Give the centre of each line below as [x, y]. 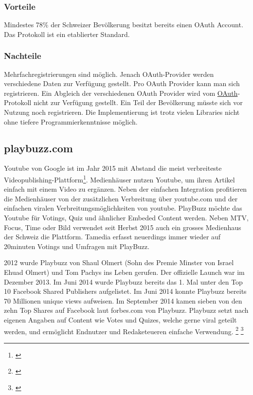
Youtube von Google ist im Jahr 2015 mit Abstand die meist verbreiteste [113, 168]
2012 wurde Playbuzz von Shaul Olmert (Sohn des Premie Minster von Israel [119, 262]
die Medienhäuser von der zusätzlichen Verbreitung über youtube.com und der [121, 198]
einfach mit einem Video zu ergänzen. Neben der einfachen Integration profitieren [126, 189]
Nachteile [23, 56]
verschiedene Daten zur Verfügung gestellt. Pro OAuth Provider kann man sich [122, 83]
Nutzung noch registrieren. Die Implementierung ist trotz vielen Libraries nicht [122, 112]
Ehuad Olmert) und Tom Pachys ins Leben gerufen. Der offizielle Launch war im [124, 272]
